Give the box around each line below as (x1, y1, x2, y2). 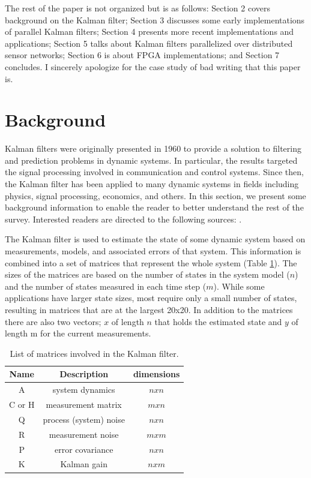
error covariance (54, 443, 113, 455)
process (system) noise (43, 413, 125, 425)
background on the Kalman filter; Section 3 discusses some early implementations (5, 13, 305, 26)
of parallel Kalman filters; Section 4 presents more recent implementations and (5, 25, 294, 38)
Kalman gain (60, 458, 107, 470)
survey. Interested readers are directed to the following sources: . (5, 212, 242, 225)
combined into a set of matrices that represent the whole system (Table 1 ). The (5, 256, 297, 269)
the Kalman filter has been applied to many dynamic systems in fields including (5, 178, 299, 190)
